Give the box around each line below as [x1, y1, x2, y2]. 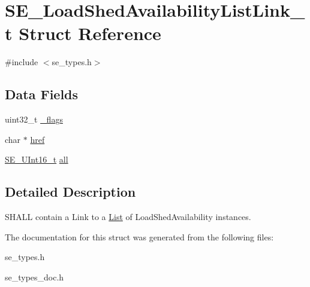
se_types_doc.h [5, 270, 64, 283]
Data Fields [5, 85, 79, 103]
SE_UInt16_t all [5, 153, 68, 166]
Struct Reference [19, 21, 161, 45]
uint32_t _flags [5, 113, 63, 126]
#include [5, 56, 38, 68]
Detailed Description [5, 182, 136, 201]
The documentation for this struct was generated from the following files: [5, 230, 274, 243]
